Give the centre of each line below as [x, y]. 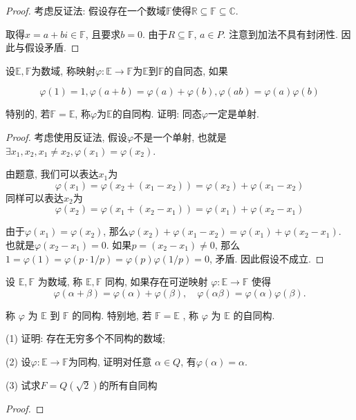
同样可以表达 [35, 197]
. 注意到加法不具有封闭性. [280, 34]
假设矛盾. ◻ [52, 47]
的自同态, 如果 [196, 70]
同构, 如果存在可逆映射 [156, 281]
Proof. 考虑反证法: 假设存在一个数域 [86, 10]
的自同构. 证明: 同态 [157, 114]
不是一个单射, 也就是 [180, 136]
